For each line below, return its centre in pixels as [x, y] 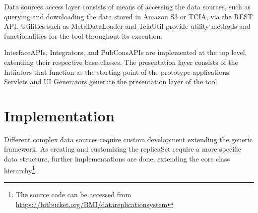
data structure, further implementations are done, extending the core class [117, 159]
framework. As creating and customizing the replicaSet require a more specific [123, 149]
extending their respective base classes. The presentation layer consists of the [121, 62]
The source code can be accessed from [73, 194]
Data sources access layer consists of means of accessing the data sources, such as [128, 6]
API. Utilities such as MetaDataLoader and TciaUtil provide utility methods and [127, 26]
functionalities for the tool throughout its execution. [83, 35]
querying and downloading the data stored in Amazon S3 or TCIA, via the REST [129, 16]
